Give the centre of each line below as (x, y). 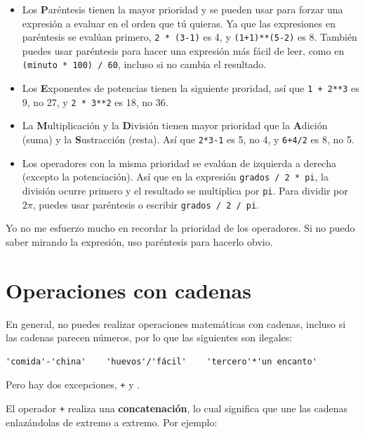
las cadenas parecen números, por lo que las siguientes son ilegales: (149, 337)
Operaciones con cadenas (128, 290)
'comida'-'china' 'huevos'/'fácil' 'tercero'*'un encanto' (161, 361)
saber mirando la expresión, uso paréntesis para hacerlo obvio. (139, 241)
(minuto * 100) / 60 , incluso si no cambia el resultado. (144, 64)
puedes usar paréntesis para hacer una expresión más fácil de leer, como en (183, 50)
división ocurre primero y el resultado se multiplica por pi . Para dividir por (185, 190)
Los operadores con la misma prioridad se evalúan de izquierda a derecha (179, 163)
